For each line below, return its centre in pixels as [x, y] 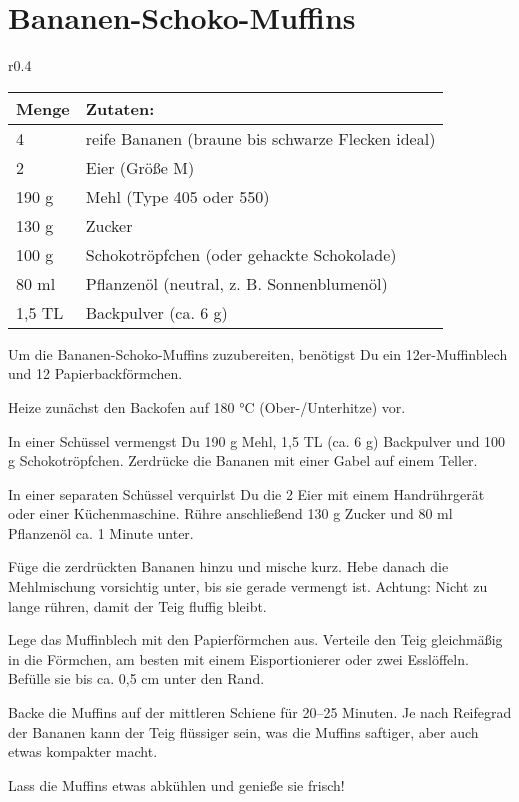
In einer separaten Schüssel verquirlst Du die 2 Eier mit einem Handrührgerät [246, 493]
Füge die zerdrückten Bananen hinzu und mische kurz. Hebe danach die [228, 566]
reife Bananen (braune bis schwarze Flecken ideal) [260, 138]
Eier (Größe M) [140, 167]
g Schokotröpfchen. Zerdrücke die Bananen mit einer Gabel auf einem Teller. [243, 460]
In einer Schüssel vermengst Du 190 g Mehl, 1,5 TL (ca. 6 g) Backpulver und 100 [257, 440]
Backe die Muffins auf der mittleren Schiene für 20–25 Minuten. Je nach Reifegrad [260, 712]
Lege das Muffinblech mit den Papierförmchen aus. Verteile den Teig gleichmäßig [255, 639]
